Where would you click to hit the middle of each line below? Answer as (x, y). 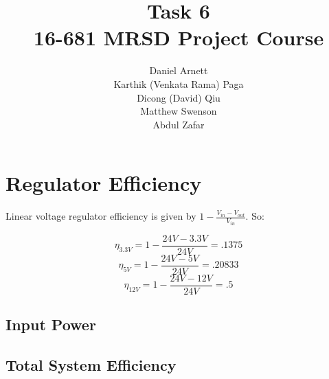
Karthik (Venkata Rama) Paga (179, 83)
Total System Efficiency (91, 365)
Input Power (51, 324)
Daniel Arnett (179, 70)
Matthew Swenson (179, 111)
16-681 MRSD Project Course (179, 37)
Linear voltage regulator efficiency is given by (101, 216)
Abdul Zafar (179, 124)
